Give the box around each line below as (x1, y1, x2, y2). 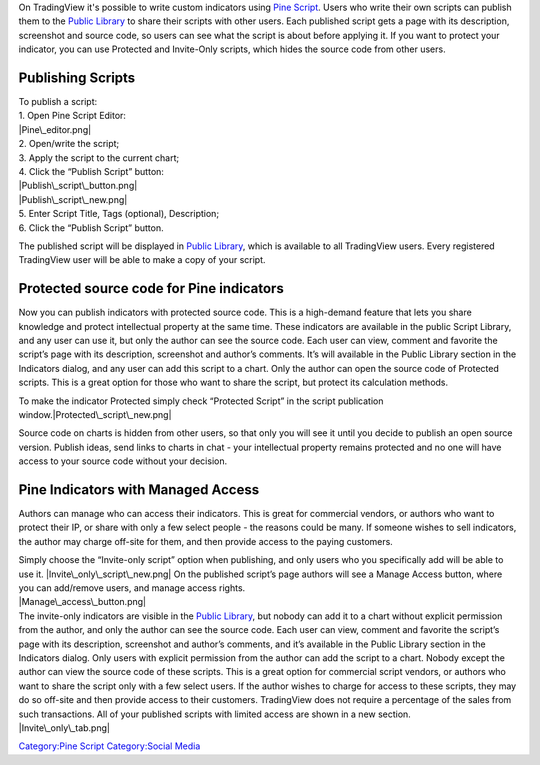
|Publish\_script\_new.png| (18, 193, 128, 205)
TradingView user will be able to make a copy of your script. (18, 254, 266, 266)
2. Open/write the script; (18, 138, 120, 150)
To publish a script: (18, 96, 98, 108)
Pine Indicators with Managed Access (18, 481, 260, 498)
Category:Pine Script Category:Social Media (18, 740, 201, 752)
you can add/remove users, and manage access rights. (18, 582, 246, 594)
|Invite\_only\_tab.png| (18, 721, 110, 734)
